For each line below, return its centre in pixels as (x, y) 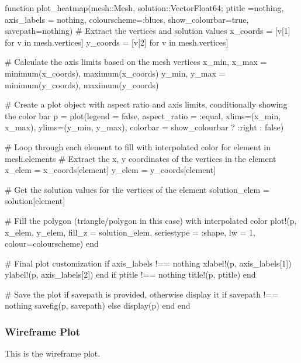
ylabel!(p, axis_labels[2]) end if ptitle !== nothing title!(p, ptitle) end (130, 274)
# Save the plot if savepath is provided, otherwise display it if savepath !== (142, 294)
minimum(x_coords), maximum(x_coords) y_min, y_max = (115, 73)
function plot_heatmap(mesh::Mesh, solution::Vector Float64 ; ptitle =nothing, (144, 8)
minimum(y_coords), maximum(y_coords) (82, 84)
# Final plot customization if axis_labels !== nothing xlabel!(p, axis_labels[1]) (148, 263)
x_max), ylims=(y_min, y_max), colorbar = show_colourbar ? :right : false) (144, 127)
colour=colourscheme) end (52, 243)
